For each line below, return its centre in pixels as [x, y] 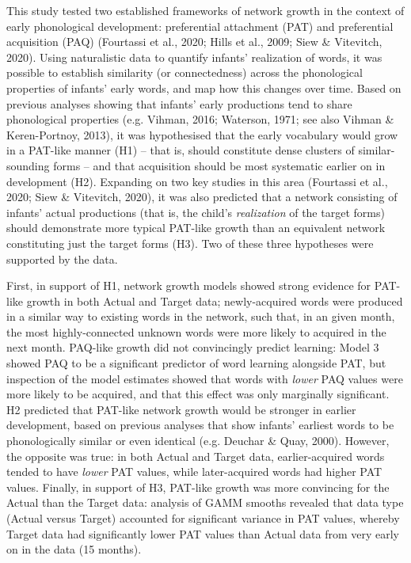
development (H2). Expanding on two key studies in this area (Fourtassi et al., [197, 181]
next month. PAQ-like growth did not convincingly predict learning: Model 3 [193, 347]
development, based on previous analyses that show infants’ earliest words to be [200, 425]
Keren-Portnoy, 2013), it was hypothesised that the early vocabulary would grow [202, 134]
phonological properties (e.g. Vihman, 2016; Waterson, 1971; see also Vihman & [200, 119]
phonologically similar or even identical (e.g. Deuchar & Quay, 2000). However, [198, 441]
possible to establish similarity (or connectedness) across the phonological [185, 72]
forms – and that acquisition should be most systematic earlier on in [219, 165]
